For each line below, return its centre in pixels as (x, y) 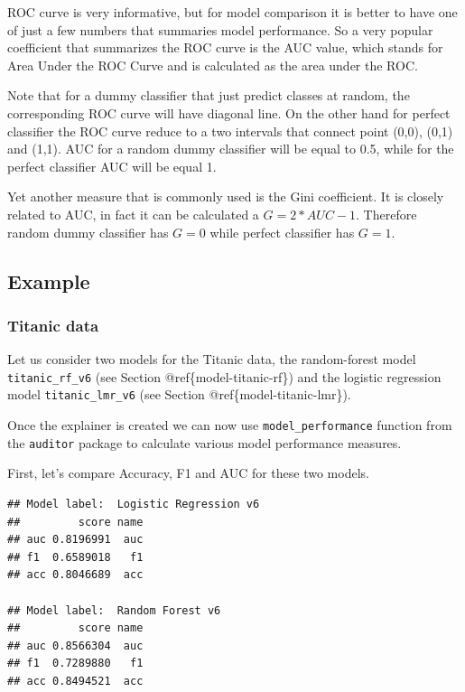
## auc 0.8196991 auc (75, 540)
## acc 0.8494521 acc (75, 681)
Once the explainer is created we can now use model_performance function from (230, 425)
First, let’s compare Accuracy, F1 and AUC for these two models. (188, 473)
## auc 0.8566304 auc (75, 645)
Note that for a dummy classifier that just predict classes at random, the (209, 95)
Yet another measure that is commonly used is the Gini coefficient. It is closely (226, 196)
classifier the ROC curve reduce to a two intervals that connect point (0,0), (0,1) (230, 131)
